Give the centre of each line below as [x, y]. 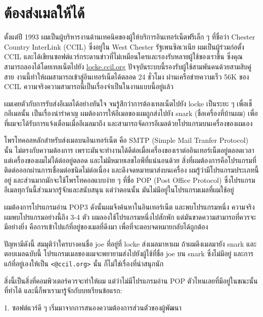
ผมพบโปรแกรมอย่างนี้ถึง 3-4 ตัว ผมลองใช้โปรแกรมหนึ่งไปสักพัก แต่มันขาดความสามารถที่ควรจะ [130, 216]
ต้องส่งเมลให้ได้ [45, 12]
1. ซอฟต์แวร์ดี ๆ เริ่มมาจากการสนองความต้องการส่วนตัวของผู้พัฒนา [93, 307]
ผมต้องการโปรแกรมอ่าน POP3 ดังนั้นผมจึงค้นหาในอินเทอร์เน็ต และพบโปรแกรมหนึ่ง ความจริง [129, 207]
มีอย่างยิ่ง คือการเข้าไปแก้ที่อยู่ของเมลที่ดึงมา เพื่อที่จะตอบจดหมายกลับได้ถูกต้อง [106, 227]
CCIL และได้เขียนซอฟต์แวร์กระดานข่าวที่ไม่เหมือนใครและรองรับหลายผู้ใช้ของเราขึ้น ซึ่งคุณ [123, 56]
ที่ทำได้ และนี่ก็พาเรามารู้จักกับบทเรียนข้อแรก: [63, 290]
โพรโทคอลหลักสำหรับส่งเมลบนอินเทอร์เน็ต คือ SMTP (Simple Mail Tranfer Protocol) [126, 140]
